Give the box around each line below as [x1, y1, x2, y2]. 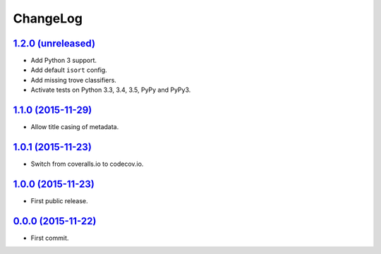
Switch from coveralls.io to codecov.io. [30, 159, 144, 169]
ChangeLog [13, 11, 83, 26]
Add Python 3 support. [30, 56, 97, 65]
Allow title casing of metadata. [30, 123, 119, 131]
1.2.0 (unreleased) [13, 37, 95, 49]
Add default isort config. [30, 66, 107, 74]
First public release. [30, 196, 88, 205]
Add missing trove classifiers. [30, 75, 116, 84]
